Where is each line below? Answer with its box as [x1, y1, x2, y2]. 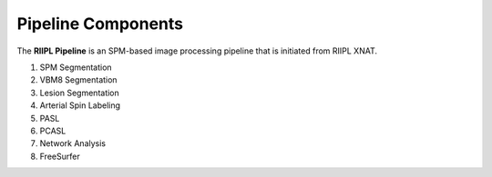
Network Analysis [39, 138, 107, 149]
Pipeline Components [16, 14, 184, 34]
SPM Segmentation [39, 62, 113, 73]
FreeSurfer [39, 151, 81, 162]
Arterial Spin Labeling [39, 100, 121, 111]
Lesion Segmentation [39, 87, 120, 98]
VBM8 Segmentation [39, 74, 118, 85]
